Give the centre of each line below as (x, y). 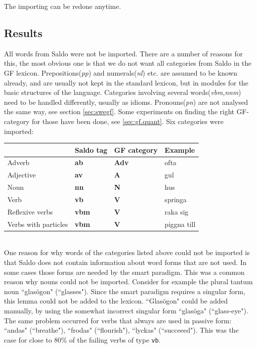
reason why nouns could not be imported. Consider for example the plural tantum (128, 282)
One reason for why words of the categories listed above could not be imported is (127, 252)
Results (23, 32)
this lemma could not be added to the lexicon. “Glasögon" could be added (116, 301)
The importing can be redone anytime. (63, 6)
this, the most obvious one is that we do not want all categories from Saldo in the (128, 63)
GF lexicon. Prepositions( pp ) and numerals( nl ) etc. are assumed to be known (121, 72)
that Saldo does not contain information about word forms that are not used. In (125, 262)
